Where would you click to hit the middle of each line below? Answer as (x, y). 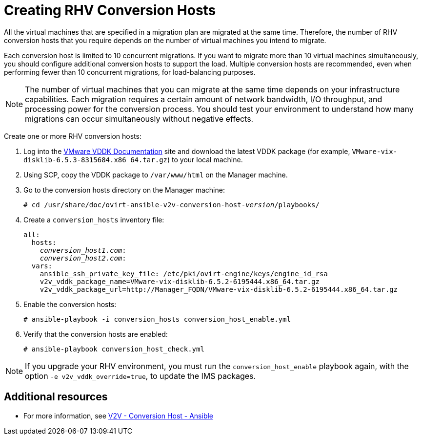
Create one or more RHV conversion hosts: (73, 136)
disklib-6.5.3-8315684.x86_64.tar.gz (96, 160)
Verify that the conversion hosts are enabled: (96, 334)
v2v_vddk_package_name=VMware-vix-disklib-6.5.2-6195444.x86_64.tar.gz (180, 281)
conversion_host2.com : (83, 258)
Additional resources (56, 397)
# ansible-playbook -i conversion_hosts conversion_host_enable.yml (157, 319)
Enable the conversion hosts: (70, 304)
